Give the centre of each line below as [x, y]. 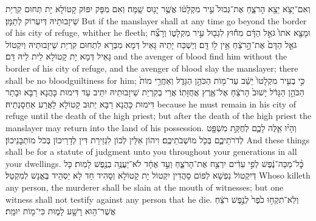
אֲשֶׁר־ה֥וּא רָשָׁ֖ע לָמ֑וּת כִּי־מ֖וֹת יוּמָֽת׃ [61, 211]
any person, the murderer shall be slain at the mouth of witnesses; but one [145, 187]
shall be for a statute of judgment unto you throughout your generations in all [151, 151]
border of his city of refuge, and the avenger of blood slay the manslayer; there [152, 68]
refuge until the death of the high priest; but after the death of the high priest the [159, 116]
